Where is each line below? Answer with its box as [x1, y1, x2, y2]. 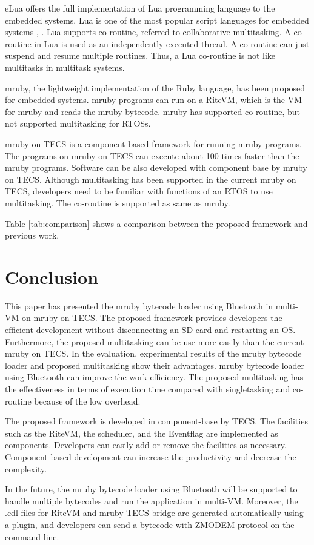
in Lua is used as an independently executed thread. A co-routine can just [34, 37, 310, 50]
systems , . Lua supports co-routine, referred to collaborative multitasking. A [5, 25, 291, 38]
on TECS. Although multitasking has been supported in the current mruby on [5, 173, 296, 185]
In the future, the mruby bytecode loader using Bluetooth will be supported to [5, 483, 298, 495]
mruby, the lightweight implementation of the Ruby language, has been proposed [5, 81, 306, 94]
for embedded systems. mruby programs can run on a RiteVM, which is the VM [5, 93, 302, 106]
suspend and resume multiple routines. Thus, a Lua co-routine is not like [5, 49, 276, 62]
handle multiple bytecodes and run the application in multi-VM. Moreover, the [5, 494, 298, 507]
